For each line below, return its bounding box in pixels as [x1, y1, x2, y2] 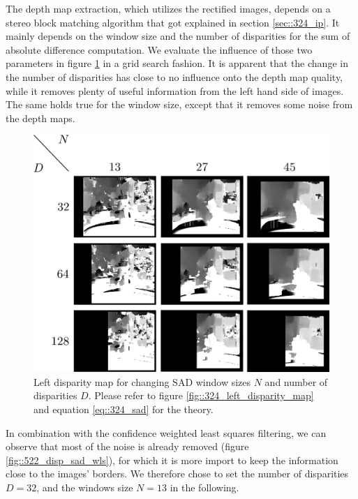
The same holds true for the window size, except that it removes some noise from [6, 97, 353, 112]
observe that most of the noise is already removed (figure [6, 439, 249, 454]
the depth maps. [6, 110, 75, 125]
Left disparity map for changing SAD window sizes [33, 374, 251, 389]
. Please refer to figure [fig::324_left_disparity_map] [88, 388, 314, 403]
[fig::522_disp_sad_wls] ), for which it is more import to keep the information [6, 452, 338, 467]
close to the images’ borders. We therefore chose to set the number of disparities [6, 466, 349, 481]
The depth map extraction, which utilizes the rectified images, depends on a [6, 1, 331, 15]
